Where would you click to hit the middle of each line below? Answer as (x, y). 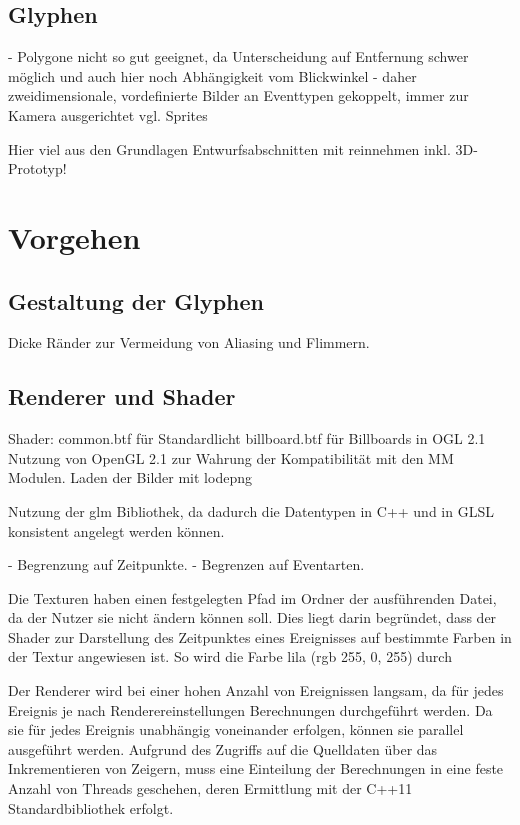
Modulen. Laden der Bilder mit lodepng (130, 477)
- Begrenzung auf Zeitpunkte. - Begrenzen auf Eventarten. (186, 564)
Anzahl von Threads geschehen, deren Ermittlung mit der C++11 (210, 788)
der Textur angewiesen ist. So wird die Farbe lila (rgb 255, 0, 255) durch (230, 656)
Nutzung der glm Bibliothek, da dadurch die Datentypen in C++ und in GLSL (251, 510)
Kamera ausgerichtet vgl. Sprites (108, 114)
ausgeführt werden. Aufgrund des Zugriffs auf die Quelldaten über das (223, 748)
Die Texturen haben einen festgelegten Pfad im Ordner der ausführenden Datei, (252, 597)
